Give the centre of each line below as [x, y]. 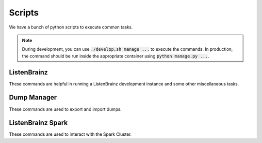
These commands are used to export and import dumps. [65, 109]
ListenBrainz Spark [38, 123]
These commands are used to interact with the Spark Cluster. [70, 134]
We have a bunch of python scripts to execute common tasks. [71, 27]
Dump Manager [33, 97]
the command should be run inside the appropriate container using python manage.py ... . [116, 56]
